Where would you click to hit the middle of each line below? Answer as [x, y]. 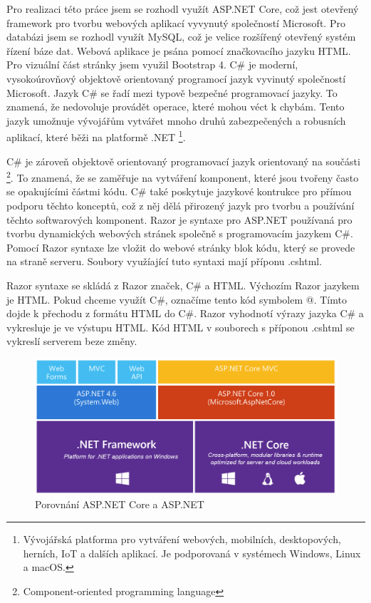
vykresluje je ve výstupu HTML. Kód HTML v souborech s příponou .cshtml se [181, 327]
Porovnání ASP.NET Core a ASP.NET [120, 504]
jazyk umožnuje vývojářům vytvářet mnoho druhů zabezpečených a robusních [176, 120]
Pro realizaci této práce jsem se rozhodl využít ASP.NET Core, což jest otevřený [183, 9]
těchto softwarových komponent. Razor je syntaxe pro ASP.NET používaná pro [179, 219]
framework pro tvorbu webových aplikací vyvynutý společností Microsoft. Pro [176, 22]
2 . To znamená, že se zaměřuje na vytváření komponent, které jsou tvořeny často [183, 176]
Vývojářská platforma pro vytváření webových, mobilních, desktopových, [182, 539]
